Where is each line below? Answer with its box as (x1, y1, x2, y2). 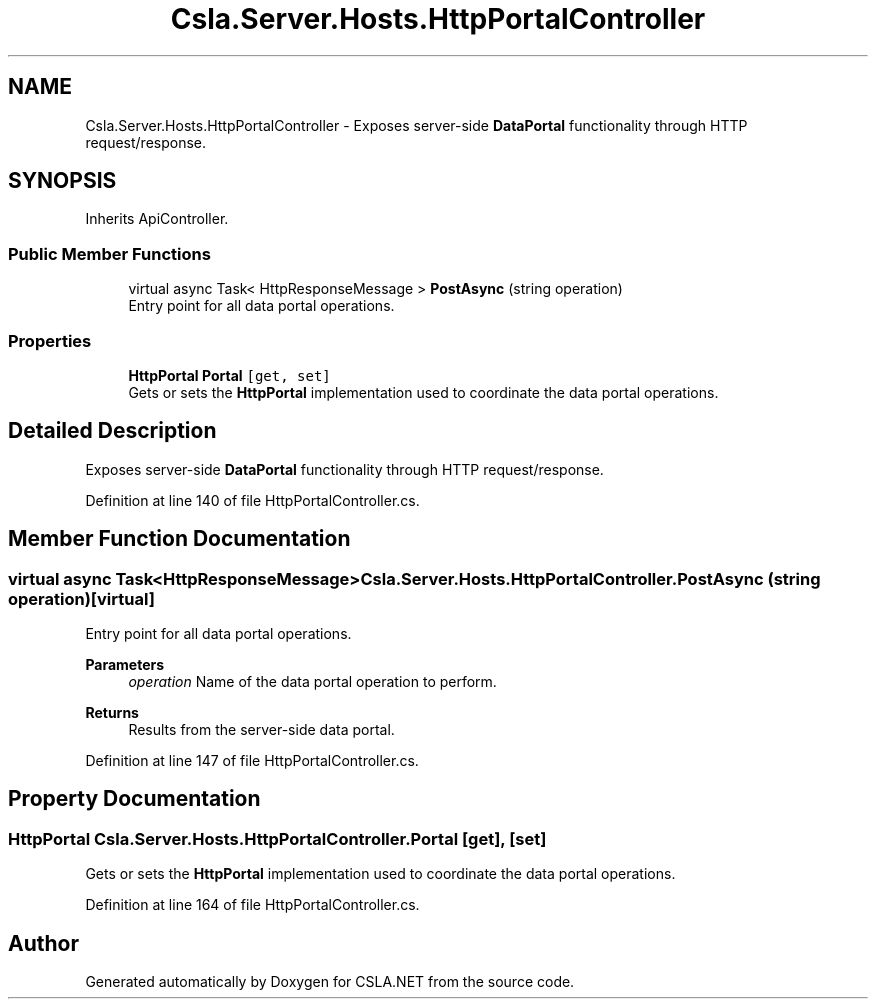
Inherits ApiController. (85, 210, 229, 228)
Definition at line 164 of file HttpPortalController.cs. (85, 896, 420, 914)
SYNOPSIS (8, 168, 117, 194)
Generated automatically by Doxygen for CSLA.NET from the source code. (85, 973, 575, 991)
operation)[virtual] (8, 588, 155, 609)
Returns (85, 704, 139, 721)
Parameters (85, 656, 165, 673)
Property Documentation (8, 786, 261, 812)
